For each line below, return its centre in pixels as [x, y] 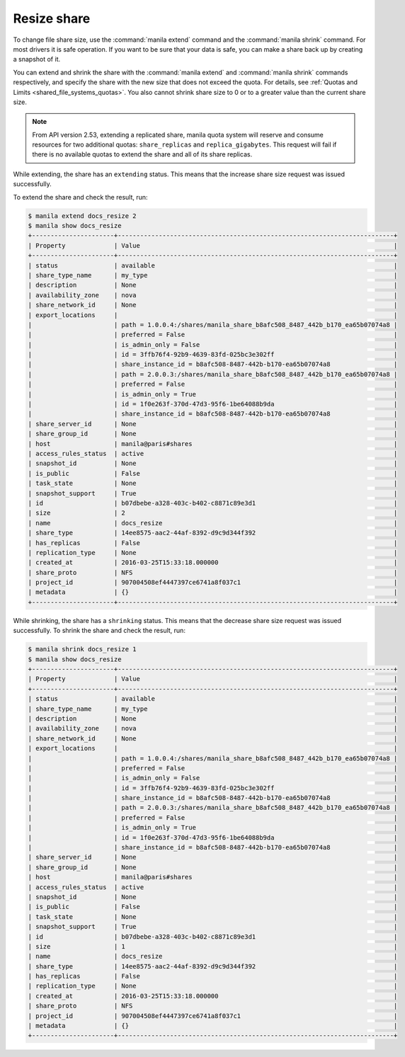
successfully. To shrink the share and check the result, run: [99, 631]
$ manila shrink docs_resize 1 [82, 649]
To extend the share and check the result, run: [80, 197]
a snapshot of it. [36, 59]
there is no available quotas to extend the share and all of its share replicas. [142, 154]
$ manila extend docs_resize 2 [82, 216]
